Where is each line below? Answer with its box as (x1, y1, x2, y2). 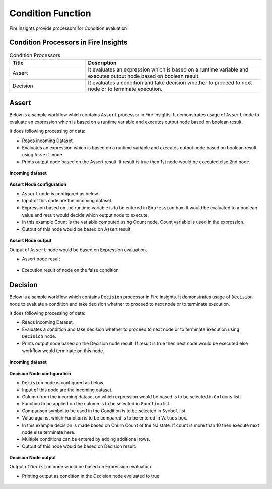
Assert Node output (9, 237, 52, 244)
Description (88, 59, 117, 66)
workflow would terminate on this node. (22, 347, 104, 354)
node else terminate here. (22, 429, 76, 435)
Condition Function (9, 8, 91, 19)
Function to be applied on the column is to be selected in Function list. (22, 401, 171, 407)
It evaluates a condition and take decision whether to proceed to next (88, 79, 252, 86)
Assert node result (22, 256, 60, 262)
